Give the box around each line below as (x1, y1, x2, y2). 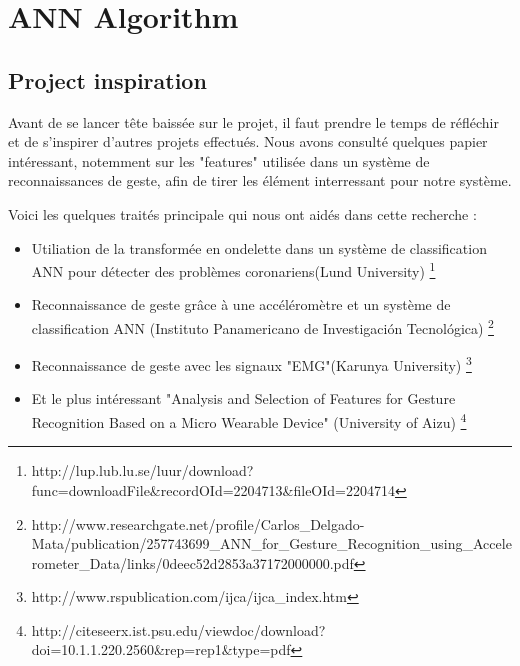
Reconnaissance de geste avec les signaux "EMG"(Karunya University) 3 (31, 352, 472, 375)
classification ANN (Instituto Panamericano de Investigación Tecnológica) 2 (31, 314, 494, 338)
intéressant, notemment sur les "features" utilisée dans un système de (8, 150, 430, 171)
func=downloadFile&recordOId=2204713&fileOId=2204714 (31, 479, 395, 500)
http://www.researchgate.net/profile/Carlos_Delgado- (31, 513, 365, 534)
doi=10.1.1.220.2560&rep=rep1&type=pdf (31, 639, 291, 660)
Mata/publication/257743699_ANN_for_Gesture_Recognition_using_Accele (31, 533, 512, 554)
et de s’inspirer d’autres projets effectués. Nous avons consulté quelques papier (8, 131, 488, 152)
